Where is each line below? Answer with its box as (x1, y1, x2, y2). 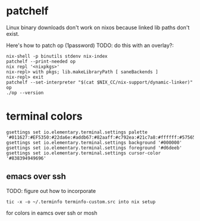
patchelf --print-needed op (6, 58, 76, 64)
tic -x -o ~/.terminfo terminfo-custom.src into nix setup (6, 198, 156, 205)
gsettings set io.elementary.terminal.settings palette (6, 129, 148, 135)
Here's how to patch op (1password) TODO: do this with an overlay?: (6, 42, 174, 49)
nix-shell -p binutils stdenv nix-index (6, 53, 108, 59)
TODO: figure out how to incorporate (6, 187, 96, 194)
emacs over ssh (6, 172, 67, 182)
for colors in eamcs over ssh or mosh (6, 209, 98, 216)
